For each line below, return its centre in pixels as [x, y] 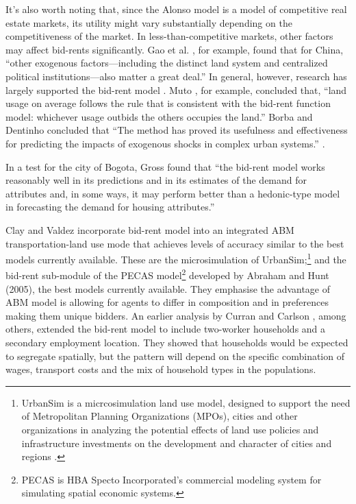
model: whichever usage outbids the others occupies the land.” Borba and [159, 116]
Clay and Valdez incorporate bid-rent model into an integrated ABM [150, 229]
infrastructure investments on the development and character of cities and [177, 443]
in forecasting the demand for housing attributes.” [110, 207]
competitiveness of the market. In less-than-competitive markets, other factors [169, 36]
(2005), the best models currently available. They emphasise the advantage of [168, 288]
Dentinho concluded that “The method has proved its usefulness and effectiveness [177, 130]
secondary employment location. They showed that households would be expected [177, 342]
